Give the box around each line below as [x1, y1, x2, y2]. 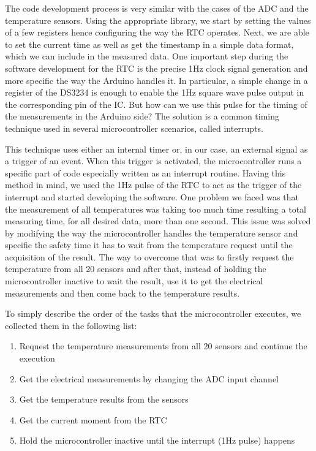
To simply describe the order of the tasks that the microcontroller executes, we [5, 307, 301, 320]
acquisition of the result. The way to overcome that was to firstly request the [5, 250, 294, 263]
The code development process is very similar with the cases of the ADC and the [5, 2, 309, 14]
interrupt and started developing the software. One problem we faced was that [5, 190, 299, 203]
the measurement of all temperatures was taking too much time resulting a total [5, 202, 306, 215]
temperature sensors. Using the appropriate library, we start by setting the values [5, 13, 311, 26]
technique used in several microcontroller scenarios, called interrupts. [5, 121, 263, 134]
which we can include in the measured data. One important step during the [5, 50, 288, 63]
